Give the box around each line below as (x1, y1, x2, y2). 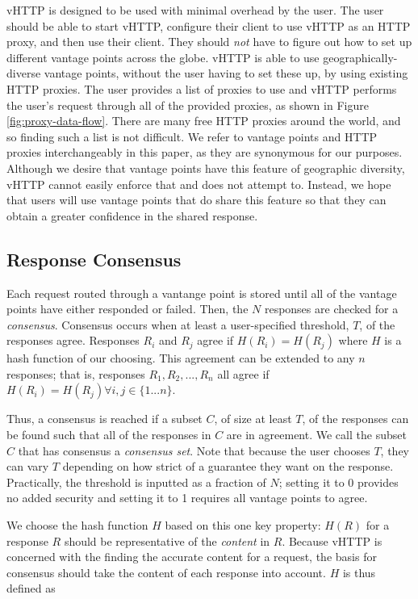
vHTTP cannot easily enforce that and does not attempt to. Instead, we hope (6, 175, 391, 192)
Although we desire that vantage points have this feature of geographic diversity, (6, 159, 405, 176)
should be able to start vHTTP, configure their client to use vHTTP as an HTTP (6, 17, 411, 34)
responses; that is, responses (6, 365, 145, 382)
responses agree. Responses (6, 332, 140, 349)
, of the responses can (302, 410, 409, 427)
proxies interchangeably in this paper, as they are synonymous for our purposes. (6, 144, 403, 161)
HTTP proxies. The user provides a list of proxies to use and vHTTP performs (6, 80, 397, 97)
